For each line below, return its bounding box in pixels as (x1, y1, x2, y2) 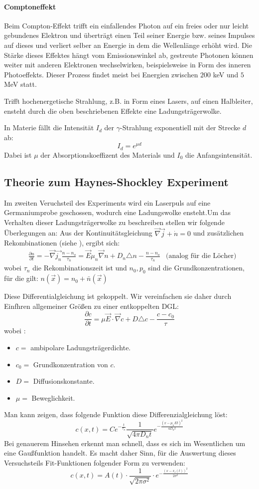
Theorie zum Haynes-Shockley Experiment (4, 174, 229, 189)
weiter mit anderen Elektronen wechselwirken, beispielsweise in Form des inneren (4, 59, 251, 70)
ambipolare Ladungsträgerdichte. (30, 342, 131, 352)
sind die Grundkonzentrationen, (148, 262, 245, 273)
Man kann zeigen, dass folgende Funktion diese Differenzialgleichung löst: (4, 409, 228, 420)
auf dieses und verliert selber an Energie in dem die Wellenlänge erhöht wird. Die (4, 39, 252, 50)
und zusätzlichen (193, 228, 244, 238)
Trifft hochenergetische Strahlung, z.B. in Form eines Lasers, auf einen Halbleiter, (4, 95, 253, 106)
